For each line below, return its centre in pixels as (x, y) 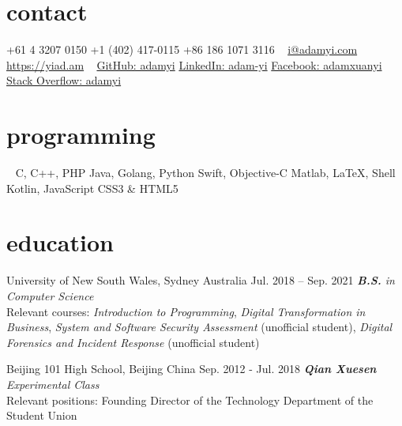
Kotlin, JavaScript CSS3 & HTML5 (92, 188)
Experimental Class (53, 384)
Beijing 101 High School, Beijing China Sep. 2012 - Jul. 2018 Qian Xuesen (192, 369)
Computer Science (50, 295)
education (60, 242)
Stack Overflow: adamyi (64, 80)
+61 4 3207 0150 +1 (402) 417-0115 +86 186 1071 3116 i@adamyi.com (182, 49)
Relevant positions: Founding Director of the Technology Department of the (190, 400)
